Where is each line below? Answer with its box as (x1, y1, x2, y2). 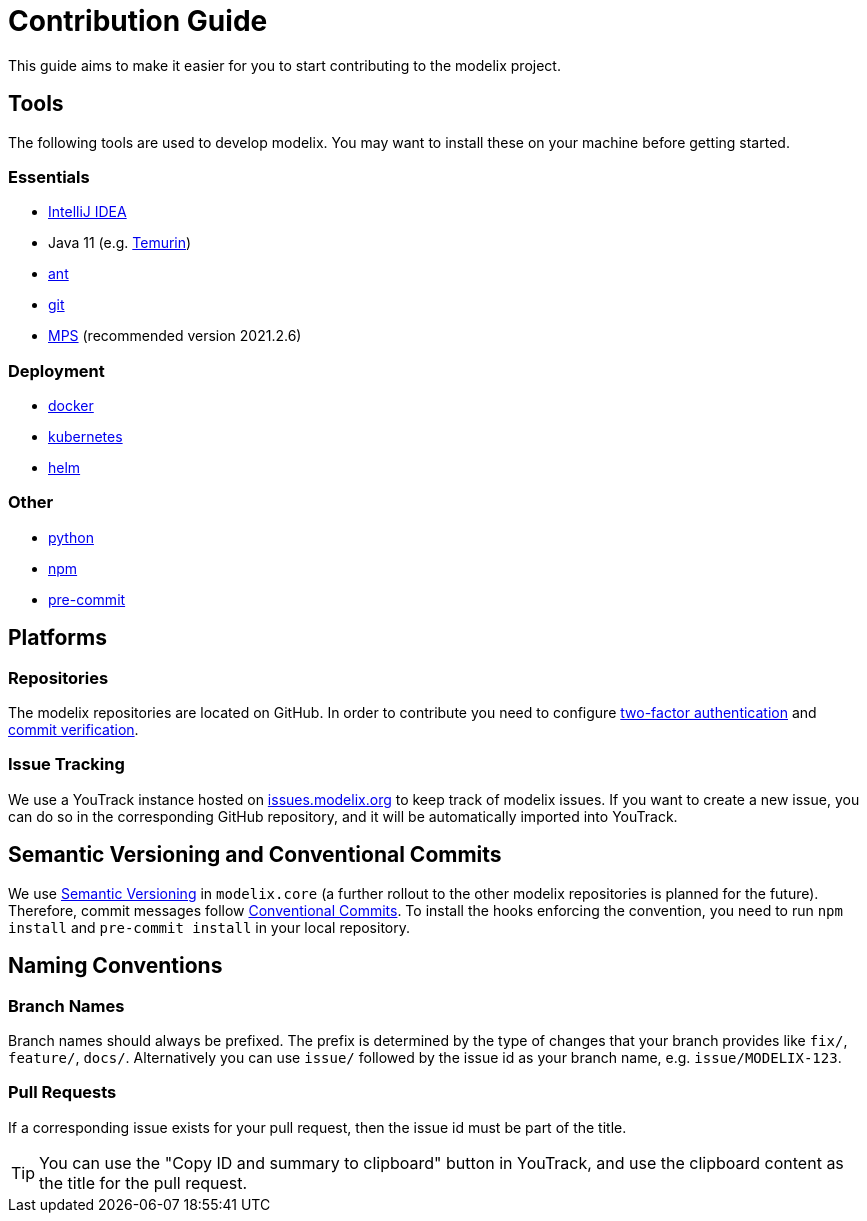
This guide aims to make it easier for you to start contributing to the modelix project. (8, 56, 561, 74)
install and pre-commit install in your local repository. (8, 918, 411, 936)
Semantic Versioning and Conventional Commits (8, 842, 502, 868)
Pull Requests (8, 1082, 117, 1103)
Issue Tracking (8, 754, 125, 775)
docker (48, 397, 94, 415)
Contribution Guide (8, 4, 268, 38)
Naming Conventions (8, 953, 223, 979)
